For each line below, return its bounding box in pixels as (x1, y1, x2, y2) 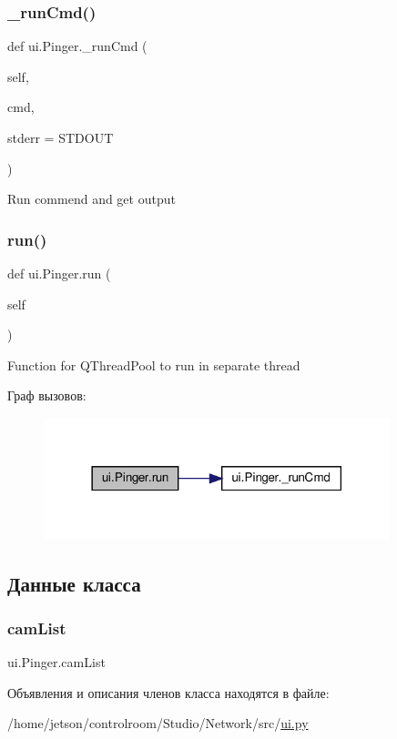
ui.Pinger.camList (7, 653, 106, 672)
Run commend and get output (7, 189, 176, 208)
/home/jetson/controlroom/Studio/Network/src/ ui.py (7, 714, 309, 733)
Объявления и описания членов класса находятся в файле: (7, 683, 330, 702)
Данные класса (7, 569, 141, 597)
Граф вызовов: (7, 386, 87, 405)
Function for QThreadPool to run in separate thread (7, 355, 300, 374)
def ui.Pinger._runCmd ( (7, 36, 148, 56)
